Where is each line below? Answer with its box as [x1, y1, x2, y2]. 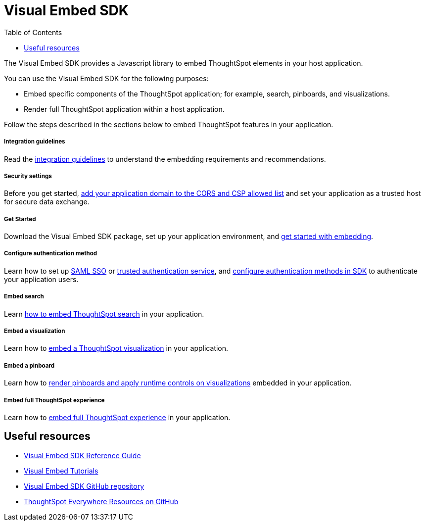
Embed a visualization [4, 328, 65, 335]
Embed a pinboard [4, 362, 55, 369]
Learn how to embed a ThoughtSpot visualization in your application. [4, 344, 229, 353]
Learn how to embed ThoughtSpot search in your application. [4, 309, 204, 318]
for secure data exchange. [4, 197, 90, 206]
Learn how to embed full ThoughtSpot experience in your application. [4, 413, 231, 422]
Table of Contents [4, 28, 62, 37]
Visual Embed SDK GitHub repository [24, 481, 144, 490]
